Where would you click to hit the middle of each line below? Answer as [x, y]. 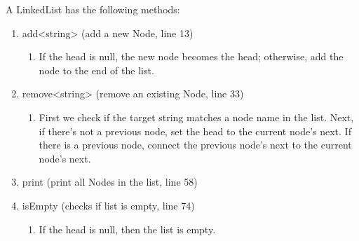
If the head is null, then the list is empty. [127, 229]
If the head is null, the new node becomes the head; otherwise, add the [191, 56]
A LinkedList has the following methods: [93, 9]
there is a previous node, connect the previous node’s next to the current [195, 145]
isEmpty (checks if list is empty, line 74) [108, 205]
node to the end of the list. [96, 70]
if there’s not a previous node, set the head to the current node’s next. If [195, 131]
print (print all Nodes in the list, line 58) [110, 182]
